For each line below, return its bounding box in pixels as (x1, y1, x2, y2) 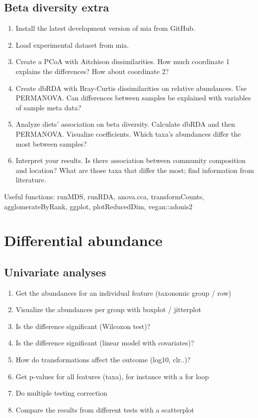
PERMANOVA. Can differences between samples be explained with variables (15, 92, 251, 103)
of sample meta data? (15, 102, 82, 112)
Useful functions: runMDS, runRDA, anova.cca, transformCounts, (4, 191, 204, 201)
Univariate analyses (4, 264, 106, 279)
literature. (15, 174, 46, 185)
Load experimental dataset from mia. (15, 39, 129, 50)
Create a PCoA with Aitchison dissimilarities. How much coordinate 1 (15, 56, 230, 67)
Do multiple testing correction (15, 388, 107, 398)
